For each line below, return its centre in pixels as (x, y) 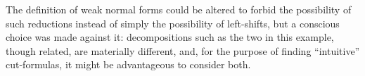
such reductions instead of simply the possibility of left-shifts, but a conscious (173, 23)
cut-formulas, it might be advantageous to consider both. (128, 64)
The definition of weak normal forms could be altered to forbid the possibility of (179, 9)
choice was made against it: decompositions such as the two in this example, (170, 37)
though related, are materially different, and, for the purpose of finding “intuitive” (183, 50)
